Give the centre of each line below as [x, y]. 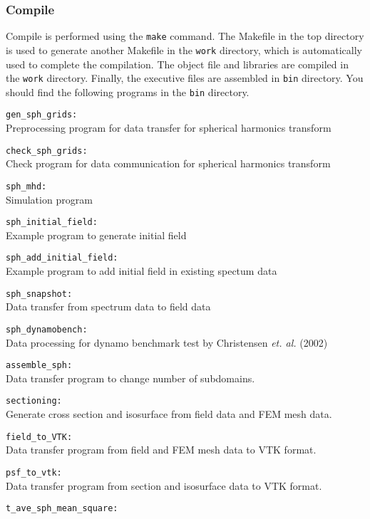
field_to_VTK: [39, 437]
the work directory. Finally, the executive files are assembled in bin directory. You [185, 78]
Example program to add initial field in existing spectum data [142, 271]
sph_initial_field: [52, 222]
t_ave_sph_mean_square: [62, 509]
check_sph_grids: [47, 151]
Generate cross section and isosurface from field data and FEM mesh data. [169, 414]
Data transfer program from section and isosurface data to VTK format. [164, 485]
